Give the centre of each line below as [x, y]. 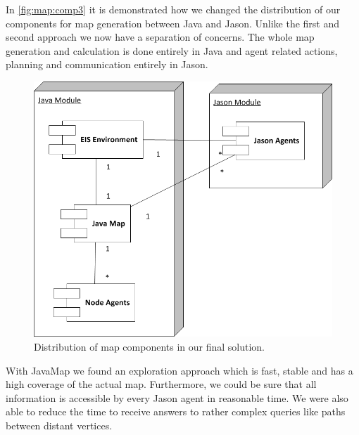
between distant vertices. [59, 425]
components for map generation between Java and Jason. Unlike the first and [173, 23]
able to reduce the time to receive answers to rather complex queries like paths [176, 411]
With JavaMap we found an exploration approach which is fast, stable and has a [179, 370]
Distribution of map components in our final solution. [150, 346]
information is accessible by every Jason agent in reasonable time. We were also [177, 397]
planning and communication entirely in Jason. [107, 64]
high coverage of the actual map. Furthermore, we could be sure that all [161, 384]
